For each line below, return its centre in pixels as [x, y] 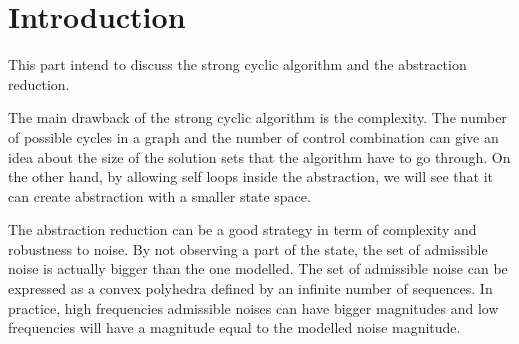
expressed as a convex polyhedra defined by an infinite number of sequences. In [250, 288]
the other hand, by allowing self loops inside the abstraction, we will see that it [251, 176]
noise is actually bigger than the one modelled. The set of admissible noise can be [258, 268]
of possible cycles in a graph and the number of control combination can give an [253, 136]
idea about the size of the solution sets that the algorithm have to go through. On [259, 156]
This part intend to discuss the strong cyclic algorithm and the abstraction [237, 64]
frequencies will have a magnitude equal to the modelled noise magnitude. [234, 327]
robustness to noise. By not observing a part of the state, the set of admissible [248, 248]
